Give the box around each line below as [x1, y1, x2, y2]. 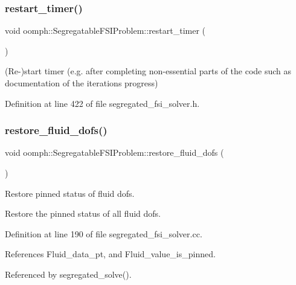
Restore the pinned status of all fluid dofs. [5, 207, 161, 220]
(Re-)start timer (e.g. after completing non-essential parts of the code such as [5, 65, 292, 77]
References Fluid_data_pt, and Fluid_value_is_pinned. [5, 248, 216, 260]
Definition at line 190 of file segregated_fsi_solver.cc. [5, 227, 202, 240]
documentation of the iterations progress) [5, 77, 158, 89]
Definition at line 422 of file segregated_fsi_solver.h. [5, 97, 200, 109]
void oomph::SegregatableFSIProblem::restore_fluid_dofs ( [5, 146, 224, 159]
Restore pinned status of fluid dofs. [5, 187, 135, 199]
